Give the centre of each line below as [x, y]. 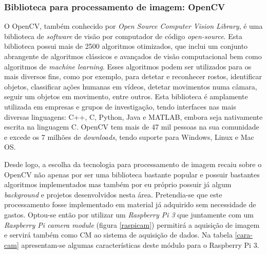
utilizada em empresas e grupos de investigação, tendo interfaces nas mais [120, 106]
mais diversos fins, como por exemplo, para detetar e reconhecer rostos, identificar [133, 76]
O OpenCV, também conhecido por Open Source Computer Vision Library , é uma [133, 26]
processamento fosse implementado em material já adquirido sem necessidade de [130, 204]
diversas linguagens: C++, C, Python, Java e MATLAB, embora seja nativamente [133, 116]
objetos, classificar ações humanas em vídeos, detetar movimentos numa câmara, [131, 86]
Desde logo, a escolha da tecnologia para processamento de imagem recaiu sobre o [133, 164]
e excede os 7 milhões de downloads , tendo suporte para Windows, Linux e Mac [129, 137]
